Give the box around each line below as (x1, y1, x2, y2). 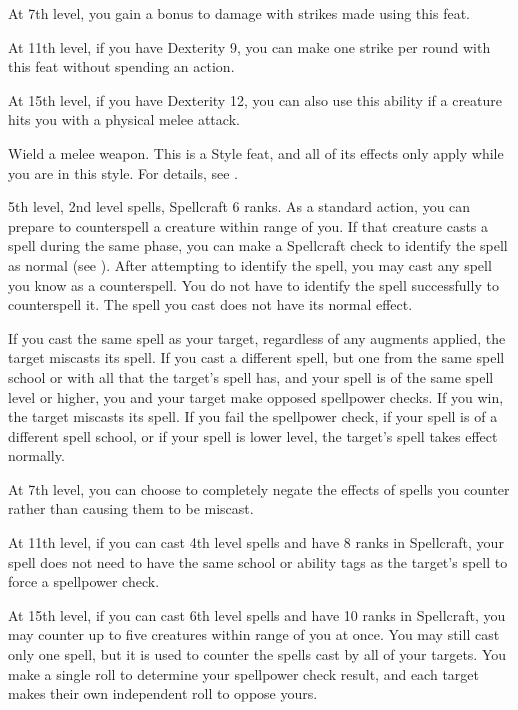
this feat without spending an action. (8, 56, 235, 77)
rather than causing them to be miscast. (8, 498, 254, 519)
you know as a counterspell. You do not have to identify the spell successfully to (8, 274, 499, 295)
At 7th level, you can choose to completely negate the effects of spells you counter (8, 478, 510, 499)
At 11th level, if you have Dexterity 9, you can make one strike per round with (8, 36, 491, 57)
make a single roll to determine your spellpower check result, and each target (8, 663, 479, 684)
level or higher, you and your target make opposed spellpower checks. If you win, (8, 386, 504, 407)
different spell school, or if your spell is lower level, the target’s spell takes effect (8, 425, 498, 446)
